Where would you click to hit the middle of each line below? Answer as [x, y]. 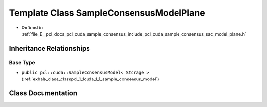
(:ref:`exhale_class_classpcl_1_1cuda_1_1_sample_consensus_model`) [90, 79]
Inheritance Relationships [49, 48]
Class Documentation [43, 93]
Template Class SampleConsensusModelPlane [107, 13]
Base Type [22, 62]
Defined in [32, 27]
